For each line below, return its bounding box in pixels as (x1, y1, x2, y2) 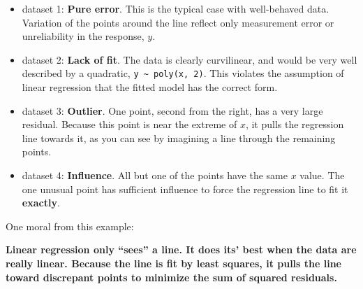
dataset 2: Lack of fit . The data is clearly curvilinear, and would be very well (22, 52, 357, 66)
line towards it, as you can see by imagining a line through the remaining (22, 130, 336, 145)
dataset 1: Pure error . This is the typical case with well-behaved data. (22, 1, 329, 15)
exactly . (22, 195, 60, 210)
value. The (299, 168, 345, 182)
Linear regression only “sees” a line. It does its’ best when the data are (6, 242, 357, 257)
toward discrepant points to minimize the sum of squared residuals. (6, 269, 337, 284)
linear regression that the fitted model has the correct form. (22, 80, 278, 94)
